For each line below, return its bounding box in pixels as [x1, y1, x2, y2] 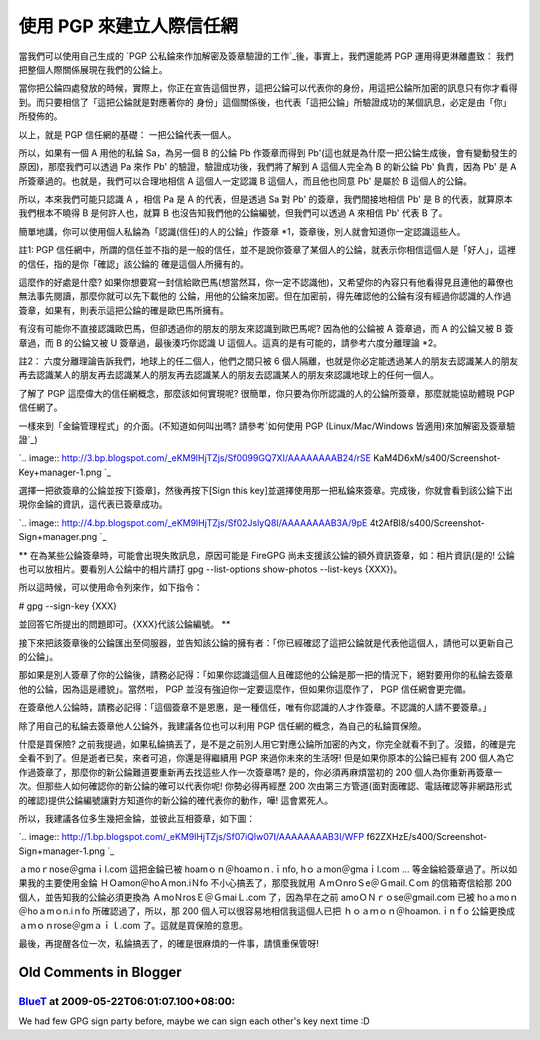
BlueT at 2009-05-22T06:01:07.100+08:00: [18, 994, 235, 1008]
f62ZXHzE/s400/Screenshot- [366, 831, 488, 843]
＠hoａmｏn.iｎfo [18, 905, 90, 917]
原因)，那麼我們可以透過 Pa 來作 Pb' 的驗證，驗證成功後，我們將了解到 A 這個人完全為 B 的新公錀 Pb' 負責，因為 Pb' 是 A [18, 161, 517, 173]
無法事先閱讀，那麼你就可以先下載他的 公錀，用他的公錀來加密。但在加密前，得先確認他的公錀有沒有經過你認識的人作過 [18, 290, 512, 302]
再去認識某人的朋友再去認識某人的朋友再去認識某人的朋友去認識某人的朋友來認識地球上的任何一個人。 [18, 369, 439, 381]
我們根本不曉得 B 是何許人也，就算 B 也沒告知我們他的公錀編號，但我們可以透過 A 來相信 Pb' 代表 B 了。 [18, 207, 449, 219]
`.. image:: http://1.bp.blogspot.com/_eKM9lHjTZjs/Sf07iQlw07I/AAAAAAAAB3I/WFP [18, 831, 365, 843]
